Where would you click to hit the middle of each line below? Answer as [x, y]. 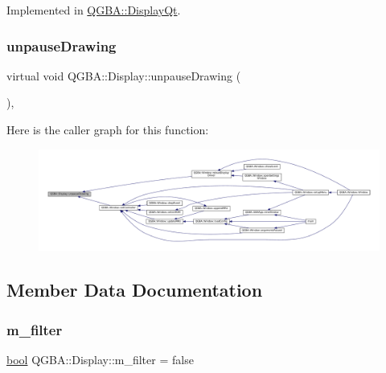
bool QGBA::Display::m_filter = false [100, 359]
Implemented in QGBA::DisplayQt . [94, 10]
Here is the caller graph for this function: [108, 129]
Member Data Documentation [135, 290]
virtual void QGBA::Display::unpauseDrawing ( [124, 75]
